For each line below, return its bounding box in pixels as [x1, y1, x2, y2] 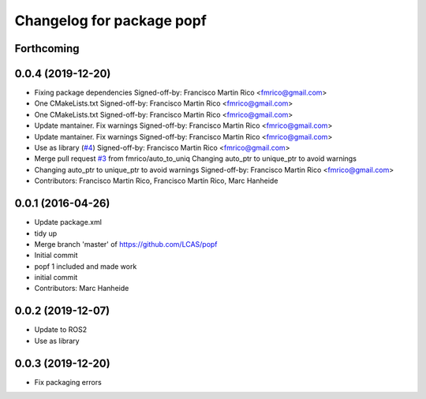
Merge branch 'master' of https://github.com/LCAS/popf [34, 239, 218, 248]
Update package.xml [34, 218, 103, 227]
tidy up [34, 229, 58, 238]
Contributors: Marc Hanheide [34, 284, 129, 293]
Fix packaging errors [34, 377, 102, 386]
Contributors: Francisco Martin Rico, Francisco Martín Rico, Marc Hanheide [34, 176, 278, 185]
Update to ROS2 [34, 325, 87, 334]
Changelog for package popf [14, 12, 207, 29]
